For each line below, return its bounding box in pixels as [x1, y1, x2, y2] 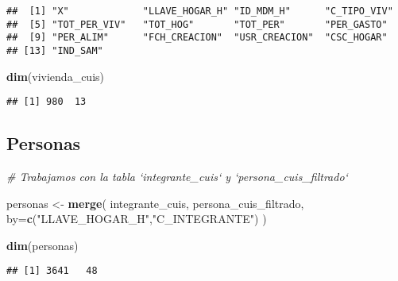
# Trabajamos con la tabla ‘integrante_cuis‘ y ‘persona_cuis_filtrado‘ [6, 168, 348, 185]
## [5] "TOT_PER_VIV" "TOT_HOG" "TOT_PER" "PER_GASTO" [6, 18, 388, 30]
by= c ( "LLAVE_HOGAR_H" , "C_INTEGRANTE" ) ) [6, 210, 267, 227]
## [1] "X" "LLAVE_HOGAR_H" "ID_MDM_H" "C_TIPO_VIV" [6, 6, 393, 17]
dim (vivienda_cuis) [6, 67, 104, 84]
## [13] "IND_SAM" [6, 44, 103, 56]
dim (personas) [6, 237, 79, 253]
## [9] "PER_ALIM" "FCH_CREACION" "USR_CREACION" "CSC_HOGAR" [6, 32, 388, 44]
